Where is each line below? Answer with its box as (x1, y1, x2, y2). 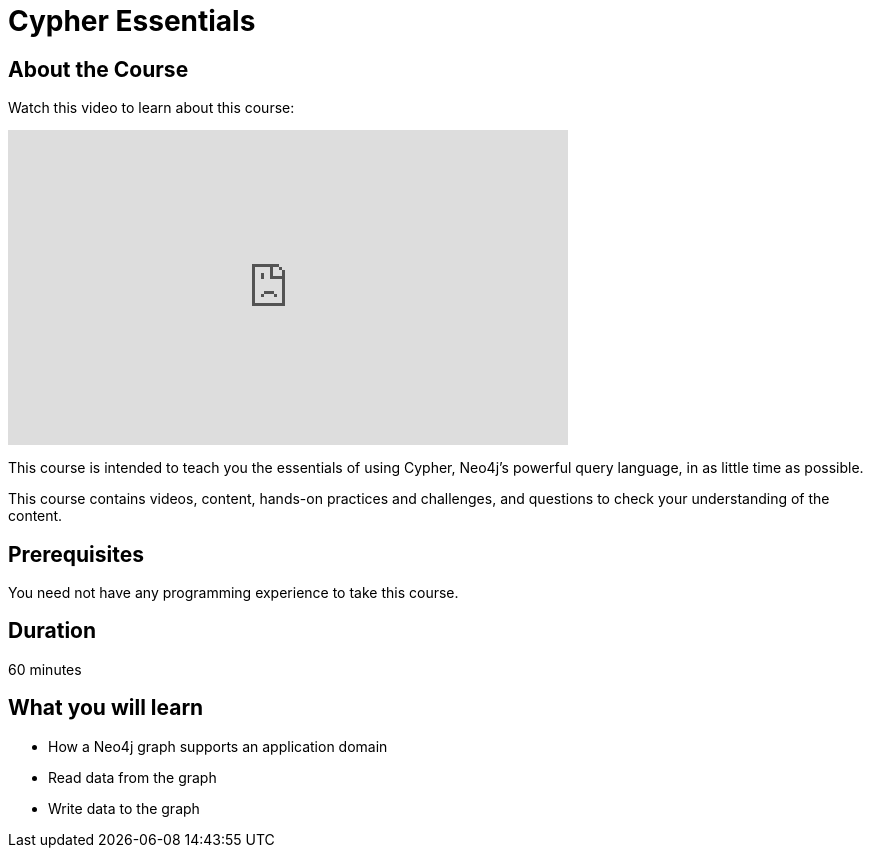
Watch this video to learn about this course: (8, 99, 295, 117)
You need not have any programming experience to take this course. (8, 584, 459, 602)
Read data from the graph (48, 768, 217, 786)
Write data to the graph (48, 799, 200, 817)
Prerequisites (8, 541, 144, 567)
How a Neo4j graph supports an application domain (48, 737, 388, 755)
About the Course (8, 56, 189, 82)
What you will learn (8, 695, 204, 721)
